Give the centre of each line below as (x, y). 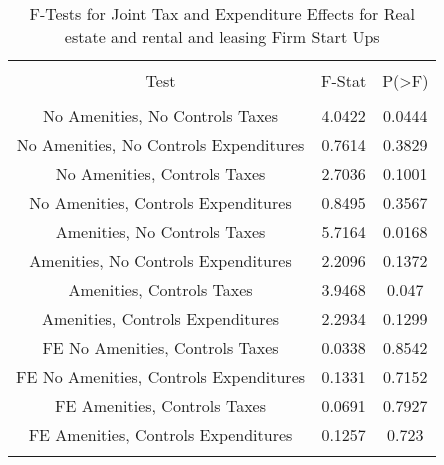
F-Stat (344, 80)
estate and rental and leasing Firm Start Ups (222, 36)
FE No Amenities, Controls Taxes (160, 347)
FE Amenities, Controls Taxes (160, 405)
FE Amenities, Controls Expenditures (160, 434)
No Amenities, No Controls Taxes (160, 115)
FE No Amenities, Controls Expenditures (161, 376)
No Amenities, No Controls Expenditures (160, 144)
